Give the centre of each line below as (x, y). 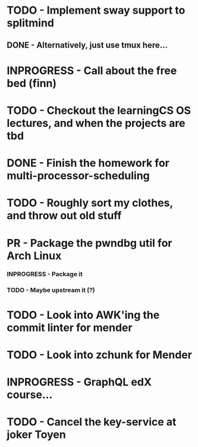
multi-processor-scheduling (78, 176)
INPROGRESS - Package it (45, 274)
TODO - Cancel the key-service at (92, 422)
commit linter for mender (70, 328)
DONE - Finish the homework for (88, 163)
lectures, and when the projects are (96, 123)
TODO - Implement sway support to (96, 10)
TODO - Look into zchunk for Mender (100, 355)
